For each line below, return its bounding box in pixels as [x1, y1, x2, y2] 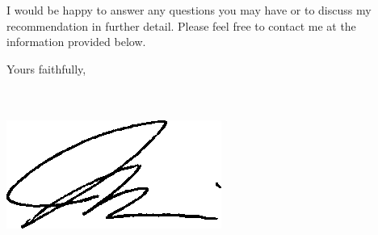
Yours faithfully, [6, 60, 86, 77]
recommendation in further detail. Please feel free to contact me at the [6, 17, 356, 34]
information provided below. [6, 33, 146, 50]
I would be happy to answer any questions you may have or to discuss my [6, 2, 372, 18]
